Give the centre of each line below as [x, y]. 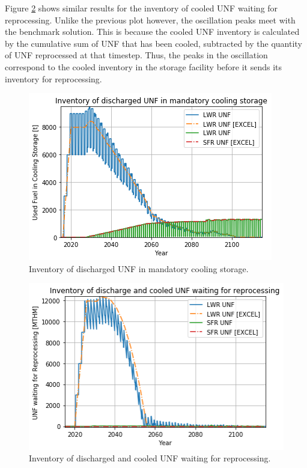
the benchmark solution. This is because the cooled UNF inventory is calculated [152, 32]
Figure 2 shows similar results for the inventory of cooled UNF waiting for [141, 8]
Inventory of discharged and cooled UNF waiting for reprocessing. [150, 458]
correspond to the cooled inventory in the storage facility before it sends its [144, 66]
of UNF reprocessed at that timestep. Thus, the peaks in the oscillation [136, 55]
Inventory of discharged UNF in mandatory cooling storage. [139, 268]
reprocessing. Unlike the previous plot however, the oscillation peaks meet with [150, 20]
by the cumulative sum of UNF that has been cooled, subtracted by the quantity [153, 43]
